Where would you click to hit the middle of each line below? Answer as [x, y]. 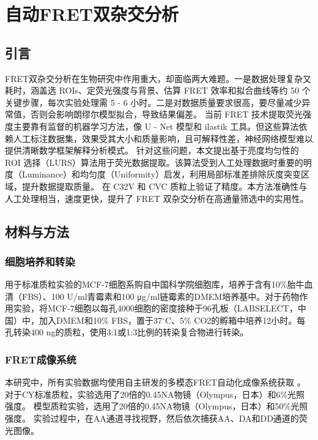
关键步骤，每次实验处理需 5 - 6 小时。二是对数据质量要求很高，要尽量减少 [153, 102]
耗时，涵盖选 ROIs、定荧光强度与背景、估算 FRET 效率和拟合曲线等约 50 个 [158, 90]
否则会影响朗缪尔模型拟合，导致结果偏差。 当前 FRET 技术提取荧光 [167, 114]
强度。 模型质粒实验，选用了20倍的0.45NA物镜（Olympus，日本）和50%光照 [157, 406]
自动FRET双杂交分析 [92, 14]
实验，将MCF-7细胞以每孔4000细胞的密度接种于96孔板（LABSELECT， [155, 308]
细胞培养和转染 [40, 261]
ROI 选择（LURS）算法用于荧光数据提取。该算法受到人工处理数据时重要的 [154, 162]
